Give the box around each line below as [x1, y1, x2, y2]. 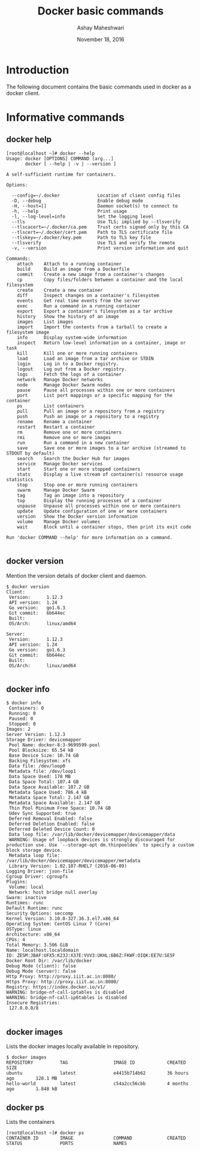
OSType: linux [6, 926, 42, 933]
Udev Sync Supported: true [8, 811, 77, 817]
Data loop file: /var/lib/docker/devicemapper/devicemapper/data [8, 832, 175, 838]
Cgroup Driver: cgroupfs [6, 874, 68, 880]
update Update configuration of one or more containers [17, 508, 168, 514]
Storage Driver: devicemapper [6, 737, 82, 743]
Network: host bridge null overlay [8, 889, 98, 895]
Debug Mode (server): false [6, 968, 77, 975]
